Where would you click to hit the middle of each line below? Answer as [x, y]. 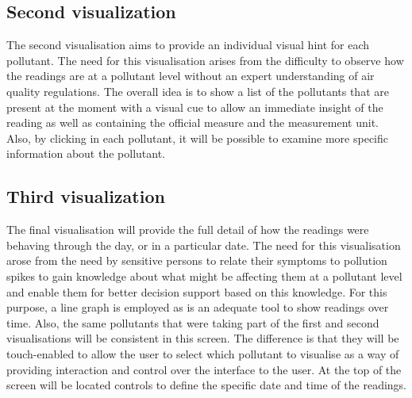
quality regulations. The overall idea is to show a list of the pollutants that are [198, 91]
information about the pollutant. [86, 153]
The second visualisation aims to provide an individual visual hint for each [188, 45]
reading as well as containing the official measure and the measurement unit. [193, 122]
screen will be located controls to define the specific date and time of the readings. [206, 385]
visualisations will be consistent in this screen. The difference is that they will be [203, 338]
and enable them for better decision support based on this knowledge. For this [197, 291]
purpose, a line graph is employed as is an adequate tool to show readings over [198, 307]
